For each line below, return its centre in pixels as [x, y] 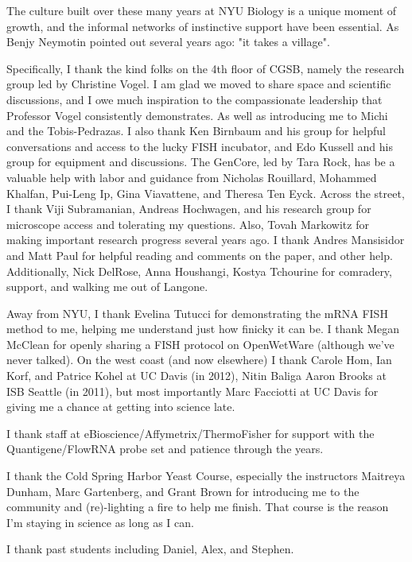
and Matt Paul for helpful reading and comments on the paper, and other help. [200, 255]
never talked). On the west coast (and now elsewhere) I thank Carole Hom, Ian [199, 360]
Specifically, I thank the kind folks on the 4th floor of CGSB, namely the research [206, 68]
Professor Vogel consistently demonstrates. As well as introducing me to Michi [197, 115]
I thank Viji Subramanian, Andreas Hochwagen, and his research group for [189, 209]
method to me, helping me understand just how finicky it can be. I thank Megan [203, 329]
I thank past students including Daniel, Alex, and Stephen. [150, 549]
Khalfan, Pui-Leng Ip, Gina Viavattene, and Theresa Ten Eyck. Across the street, [206, 193]
